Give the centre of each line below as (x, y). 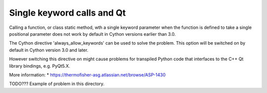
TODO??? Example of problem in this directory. (57, 84)
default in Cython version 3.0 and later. (49, 50)
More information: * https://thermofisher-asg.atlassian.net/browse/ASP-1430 (87, 75)
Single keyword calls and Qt (67, 13)
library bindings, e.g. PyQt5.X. (40, 66)
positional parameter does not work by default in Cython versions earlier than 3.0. (92, 34)
